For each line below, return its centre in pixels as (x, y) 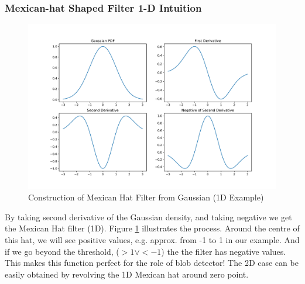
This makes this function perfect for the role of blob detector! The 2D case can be (152, 263)
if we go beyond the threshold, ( (62, 251)
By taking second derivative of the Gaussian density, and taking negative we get (148, 217)
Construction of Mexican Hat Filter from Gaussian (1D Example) (146, 197)
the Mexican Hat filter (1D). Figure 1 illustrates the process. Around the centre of (152, 228)
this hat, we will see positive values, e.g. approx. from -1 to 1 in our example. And (152, 239)
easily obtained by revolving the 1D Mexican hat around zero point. (127, 274)
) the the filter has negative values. (224, 251)
